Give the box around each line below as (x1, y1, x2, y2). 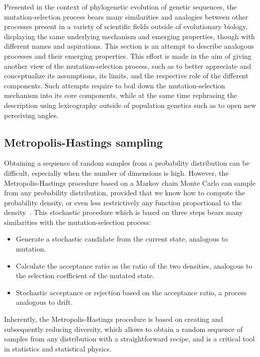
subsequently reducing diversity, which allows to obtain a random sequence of (4, 323, 243, 334)
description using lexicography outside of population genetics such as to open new (4, 99, 256, 110)
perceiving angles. (4, 109, 59, 120)
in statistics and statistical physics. (4, 343, 112, 353)
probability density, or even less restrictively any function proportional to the (4, 197, 242, 207)
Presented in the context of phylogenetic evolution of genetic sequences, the (4, 2, 237, 12)
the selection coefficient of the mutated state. (16, 270, 155, 281)
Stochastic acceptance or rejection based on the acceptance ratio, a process (16, 287, 247, 297)
